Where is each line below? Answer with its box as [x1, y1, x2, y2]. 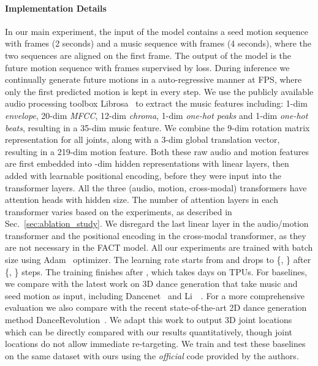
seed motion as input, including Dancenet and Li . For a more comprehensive [5, 289, 305, 302]
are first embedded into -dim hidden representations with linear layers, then [5, 157, 289, 170]
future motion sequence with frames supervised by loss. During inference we [5, 61, 290, 74]
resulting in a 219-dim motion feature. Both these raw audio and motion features [5, 145, 309, 158]
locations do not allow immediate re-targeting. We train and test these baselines [5, 337, 306, 350]
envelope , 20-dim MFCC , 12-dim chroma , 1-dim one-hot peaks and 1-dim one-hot [5, 109, 308, 121]
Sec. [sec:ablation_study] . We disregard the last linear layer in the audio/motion [5, 217, 309, 230]
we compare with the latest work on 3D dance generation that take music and [5, 277, 298, 290]
